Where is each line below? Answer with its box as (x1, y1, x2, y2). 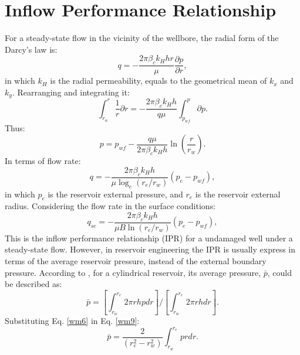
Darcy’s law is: (5, 43, 58, 55)
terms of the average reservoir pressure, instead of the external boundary (5, 255, 267, 267)
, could (267, 266, 292, 278)
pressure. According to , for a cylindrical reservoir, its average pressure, (5, 266, 261, 278)
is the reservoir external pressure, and (48, 187, 183, 200)
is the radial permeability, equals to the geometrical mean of (50, 74, 267, 87)
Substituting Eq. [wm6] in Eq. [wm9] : (5, 315, 140, 327)
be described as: (5, 278, 62, 290)
